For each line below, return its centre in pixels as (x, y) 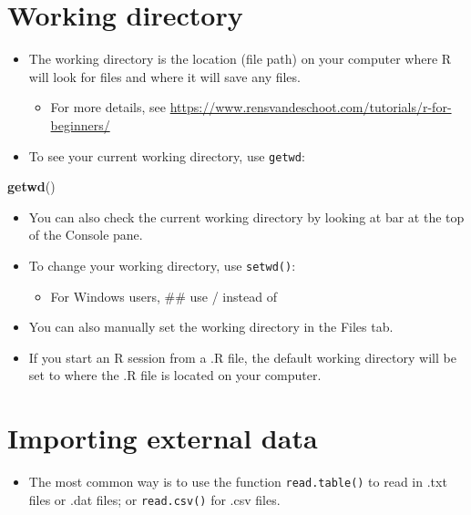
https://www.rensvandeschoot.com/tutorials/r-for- (311, 107)
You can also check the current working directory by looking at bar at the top (246, 216)
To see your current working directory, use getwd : (167, 155)
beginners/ (80, 124)
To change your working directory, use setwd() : (162, 265)
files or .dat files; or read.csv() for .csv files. (154, 499)
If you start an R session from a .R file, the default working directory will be (242, 357)
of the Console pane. (86, 235)
